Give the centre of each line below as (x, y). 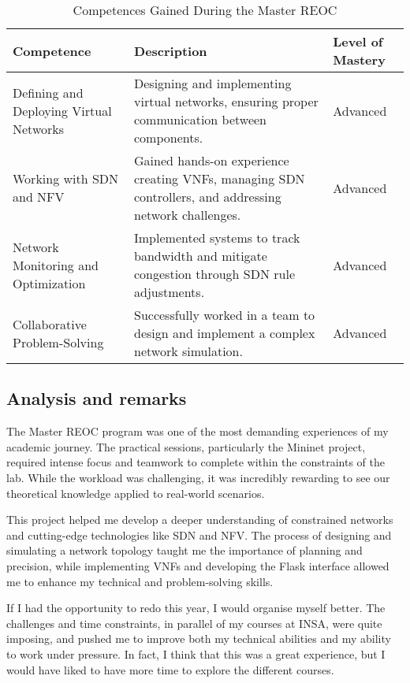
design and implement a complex (225, 333)
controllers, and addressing (208, 197)
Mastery (359, 59)
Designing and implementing (213, 83)
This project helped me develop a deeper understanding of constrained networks (200, 520)
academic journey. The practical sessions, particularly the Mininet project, (186, 446)
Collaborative (50, 324)
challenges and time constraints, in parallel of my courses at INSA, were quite (194, 623)
